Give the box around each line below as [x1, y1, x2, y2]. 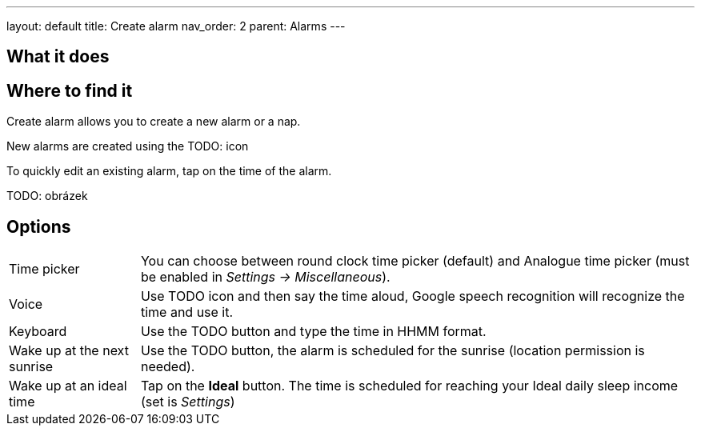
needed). [140, 358, 195, 375]
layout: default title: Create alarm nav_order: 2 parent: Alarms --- [6, 19, 346, 33]
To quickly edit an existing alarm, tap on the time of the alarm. [6, 164, 332, 178]
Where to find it [6, 80, 133, 101]
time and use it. [140, 304, 234, 321]
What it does [6, 46, 110, 67]
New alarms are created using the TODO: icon [6, 139, 249, 154]
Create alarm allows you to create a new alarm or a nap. [6, 114, 301, 129]
